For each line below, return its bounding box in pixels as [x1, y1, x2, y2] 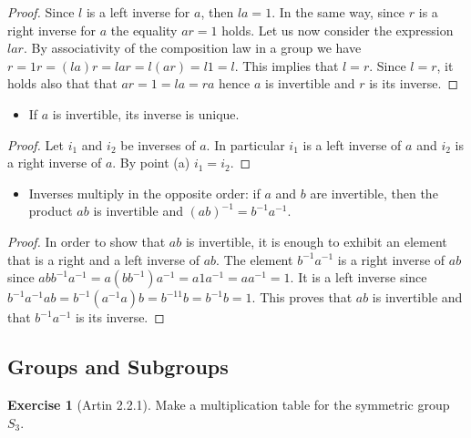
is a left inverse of [302, 135, 402, 154]
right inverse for [7, 20, 97, 39]
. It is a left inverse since [290, 268, 427, 287]
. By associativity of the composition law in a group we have [23, 38, 362, 57]
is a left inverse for [86, 3, 190, 21]
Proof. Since [7, 3, 75, 21]
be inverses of [120, 135, 196, 154]
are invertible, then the [310, 183, 438, 202]
